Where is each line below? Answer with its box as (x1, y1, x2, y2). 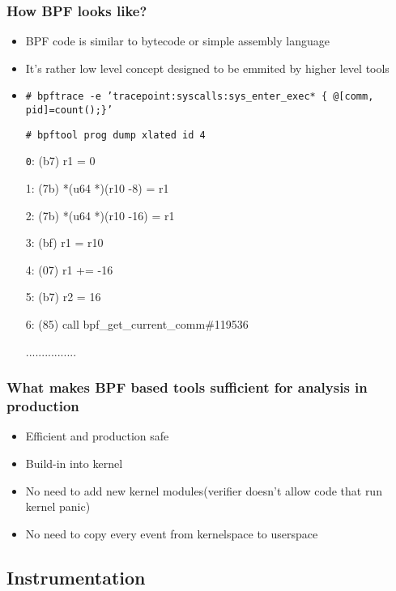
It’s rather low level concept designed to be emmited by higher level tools (25, 59, 390, 76)
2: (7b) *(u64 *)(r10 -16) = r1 (25, 206, 175, 223)
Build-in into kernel (25, 454, 123, 471)
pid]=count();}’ (25, 104, 113, 117)
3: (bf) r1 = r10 (25, 234, 104, 251)
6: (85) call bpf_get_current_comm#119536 (25, 316, 249, 332)
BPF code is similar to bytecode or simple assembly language (25, 32, 330, 49)
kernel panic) (25, 498, 91, 515)
